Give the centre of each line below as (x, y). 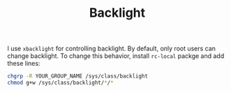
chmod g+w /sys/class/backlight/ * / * (60, 83)
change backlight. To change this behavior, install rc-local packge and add (116, 56)
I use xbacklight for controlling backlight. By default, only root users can (112, 49)
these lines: (24, 64)
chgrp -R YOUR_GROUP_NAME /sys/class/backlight (78, 76)
